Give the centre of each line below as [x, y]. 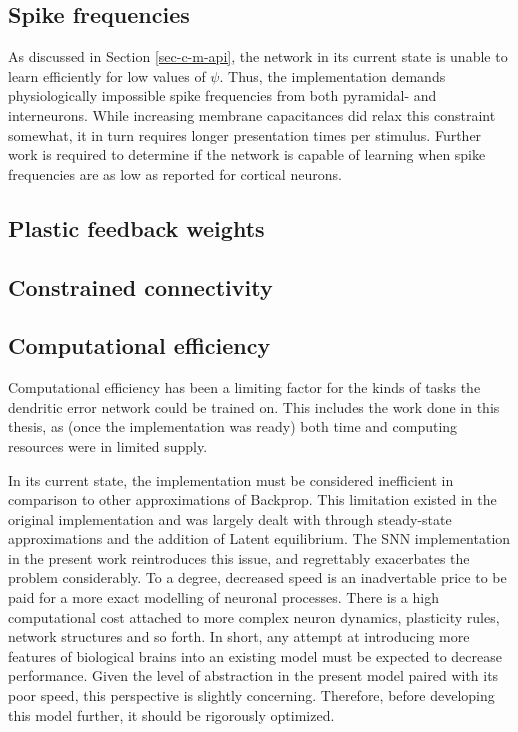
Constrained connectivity [140, 286]
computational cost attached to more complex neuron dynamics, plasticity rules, [254, 616]
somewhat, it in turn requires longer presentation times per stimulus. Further [245, 134]
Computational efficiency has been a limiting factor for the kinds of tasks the [244, 387]
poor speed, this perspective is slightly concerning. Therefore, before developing [251, 695]
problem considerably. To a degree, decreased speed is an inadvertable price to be [257, 577]
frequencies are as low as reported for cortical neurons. [175, 173]
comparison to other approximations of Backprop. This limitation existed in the [252, 499]
